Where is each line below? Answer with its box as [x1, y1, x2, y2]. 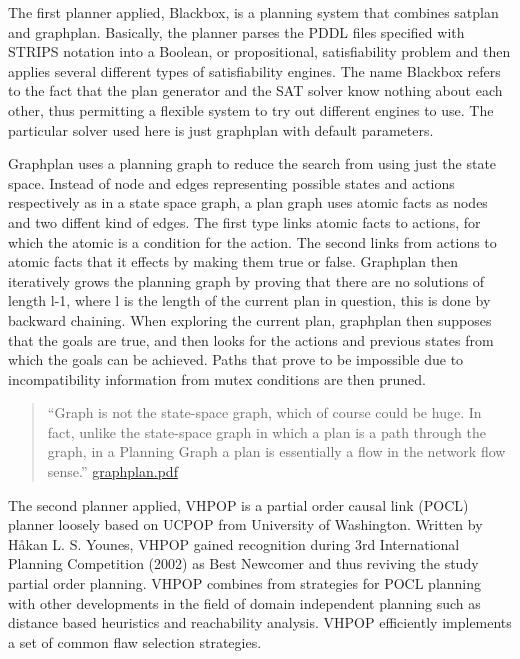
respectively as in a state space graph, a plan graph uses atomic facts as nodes [8, 192, 488, 213]
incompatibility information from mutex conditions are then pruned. [8, 368, 426, 389]
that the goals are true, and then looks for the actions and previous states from [8, 329, 494, 350]
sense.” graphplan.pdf [47, 461, 178, 482]
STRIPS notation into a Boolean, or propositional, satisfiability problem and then [8, 41, 511, 62]
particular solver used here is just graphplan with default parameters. [8, 119, 434, 140]
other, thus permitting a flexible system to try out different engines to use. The [8, 99, 494, 120]
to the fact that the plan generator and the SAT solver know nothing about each [8, 80, 503, 101]
